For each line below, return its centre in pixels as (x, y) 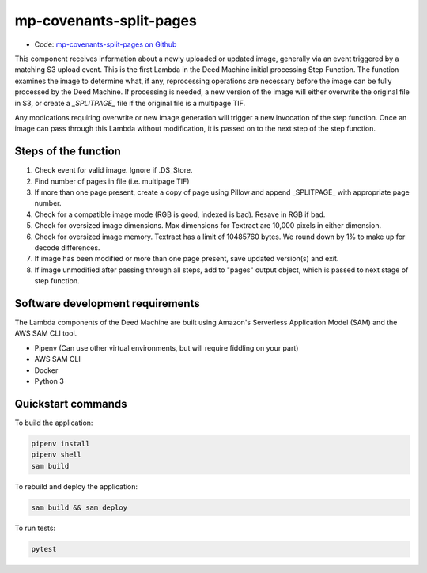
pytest (44, 549)
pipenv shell (57, 455)
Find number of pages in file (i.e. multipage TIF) (112, 181)
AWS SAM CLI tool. (46, 333)
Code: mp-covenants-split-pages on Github (106, 44)
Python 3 (49, 381)
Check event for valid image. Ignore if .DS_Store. (113, 170)
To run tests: (35, 528)
